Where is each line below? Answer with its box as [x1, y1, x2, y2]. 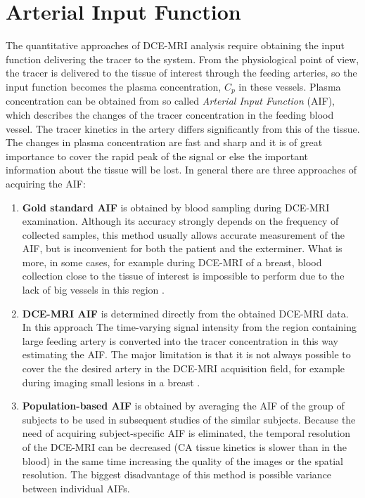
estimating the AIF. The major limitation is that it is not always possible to [22, 347, 351, 362]
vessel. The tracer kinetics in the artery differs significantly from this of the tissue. [6, 121, 360, 136]
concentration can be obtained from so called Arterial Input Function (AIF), [6, 93, 335, 108]
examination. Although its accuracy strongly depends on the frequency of [22, 214, 339, 228]
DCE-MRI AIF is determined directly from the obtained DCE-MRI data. [22, 306, 349, 320]
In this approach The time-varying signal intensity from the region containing [22, 320, 357, 334]
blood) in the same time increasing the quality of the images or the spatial [22, 453, 343, 468]
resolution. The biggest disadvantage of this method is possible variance [22, 467, 332, 482]
